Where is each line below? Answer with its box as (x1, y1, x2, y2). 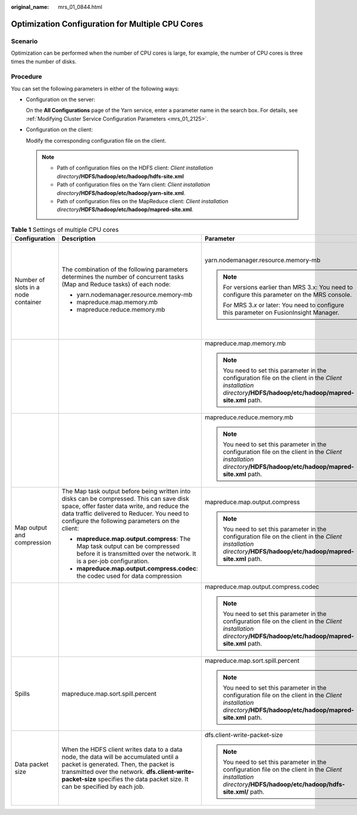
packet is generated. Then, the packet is (61, 760, 175, 769)
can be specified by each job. (61, 782, 145, 791)
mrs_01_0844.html (58, 4, 102, 10)
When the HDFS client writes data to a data (61, 745, 183, 754)
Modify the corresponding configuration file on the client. (26, 137, 167, 144)
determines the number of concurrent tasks (61, 273, 184, 281)
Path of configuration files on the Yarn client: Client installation (57, 181, 211, 188)
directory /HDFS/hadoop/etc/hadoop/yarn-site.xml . (57, 189, 186, 196)
